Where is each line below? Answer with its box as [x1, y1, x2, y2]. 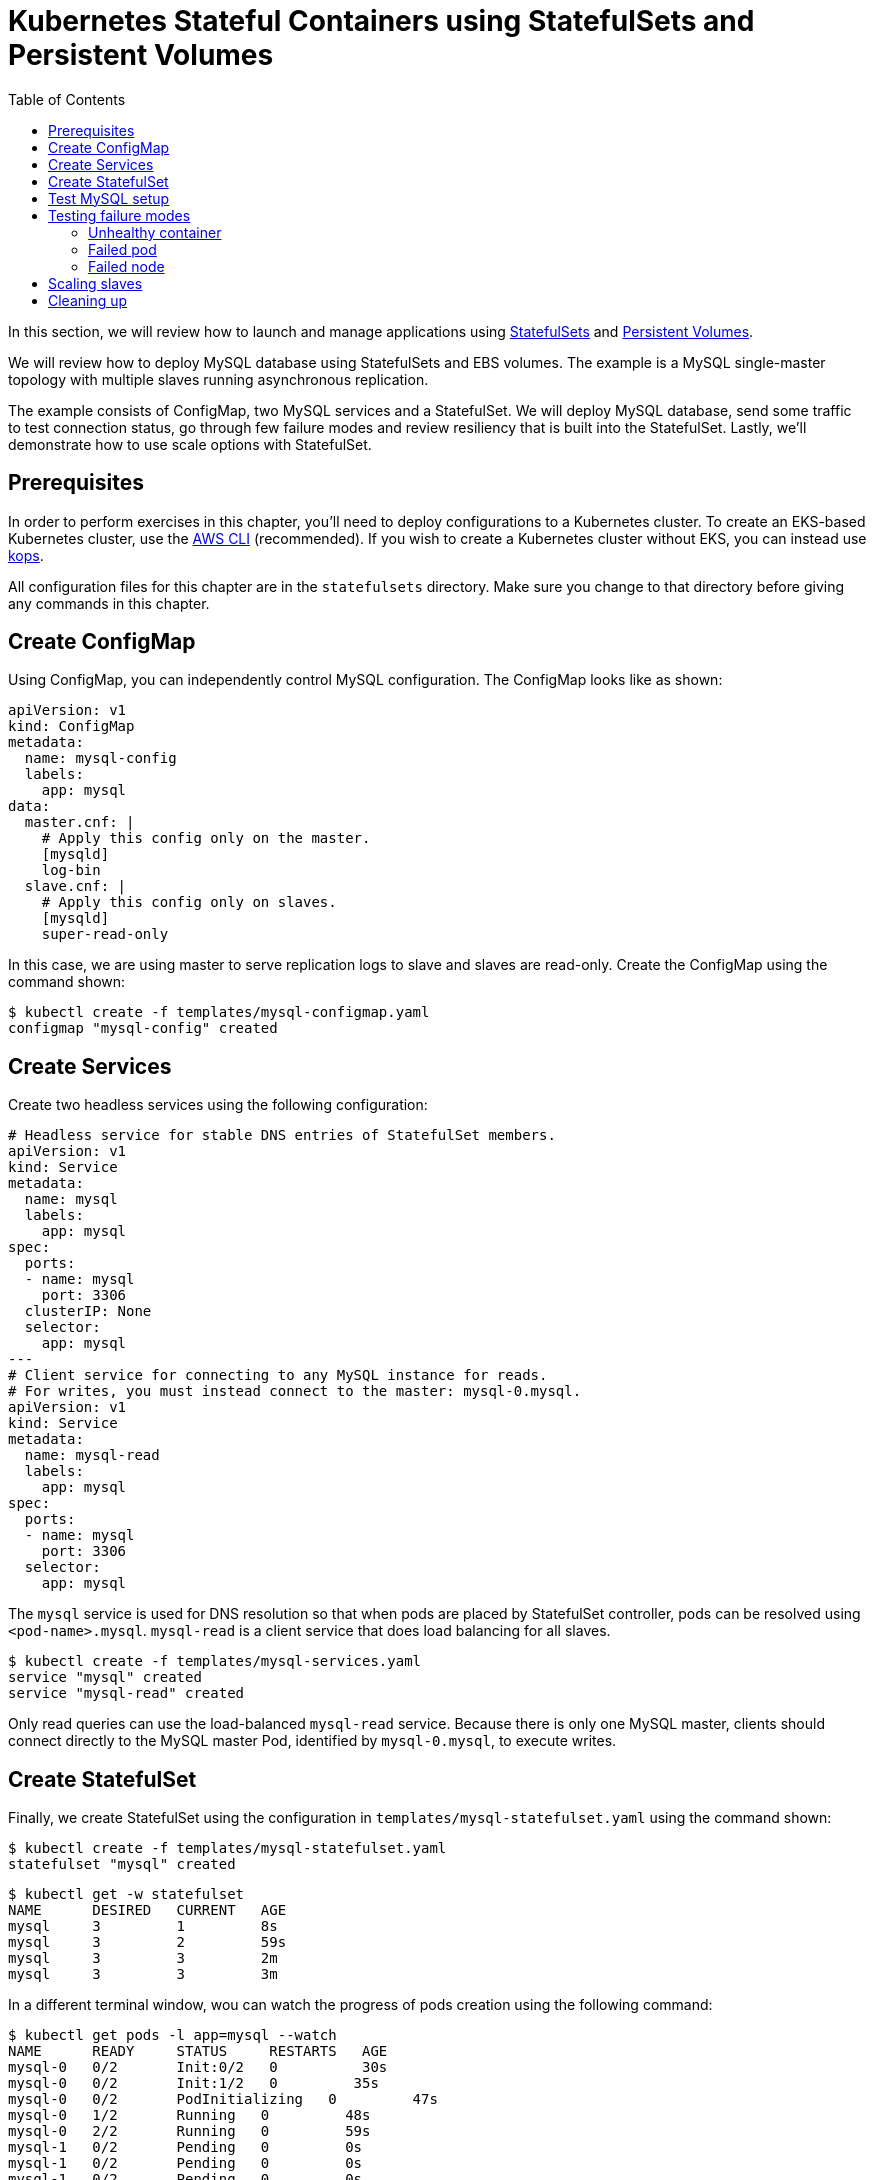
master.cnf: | [24, 814, 135, 831]
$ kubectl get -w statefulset [8, 1886, 245, 1903]
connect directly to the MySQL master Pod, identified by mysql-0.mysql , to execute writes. [8, 1732, 617, 1750]
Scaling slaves [48, 274, 143, 292]
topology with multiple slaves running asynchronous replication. [8, 370, 429, 388]
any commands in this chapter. [8, 594, 210, 612]
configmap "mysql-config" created [8, 1020, 278, 1037]
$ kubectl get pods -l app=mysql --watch [8, 2027, 337, 2044]
